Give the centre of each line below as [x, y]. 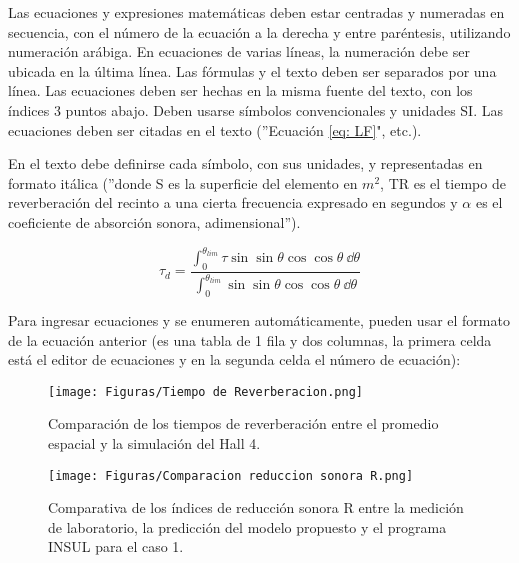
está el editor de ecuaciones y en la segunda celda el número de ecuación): [234, 359]
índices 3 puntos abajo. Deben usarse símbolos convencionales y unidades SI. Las [255, 109]
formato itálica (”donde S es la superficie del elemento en [183, 182]
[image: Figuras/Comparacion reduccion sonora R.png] [231, 475]
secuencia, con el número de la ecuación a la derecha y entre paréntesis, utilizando [259, 31]
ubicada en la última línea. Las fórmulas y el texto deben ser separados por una [252, 70]
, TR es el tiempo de [443, 182]
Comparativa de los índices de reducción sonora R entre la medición [256, 507]
